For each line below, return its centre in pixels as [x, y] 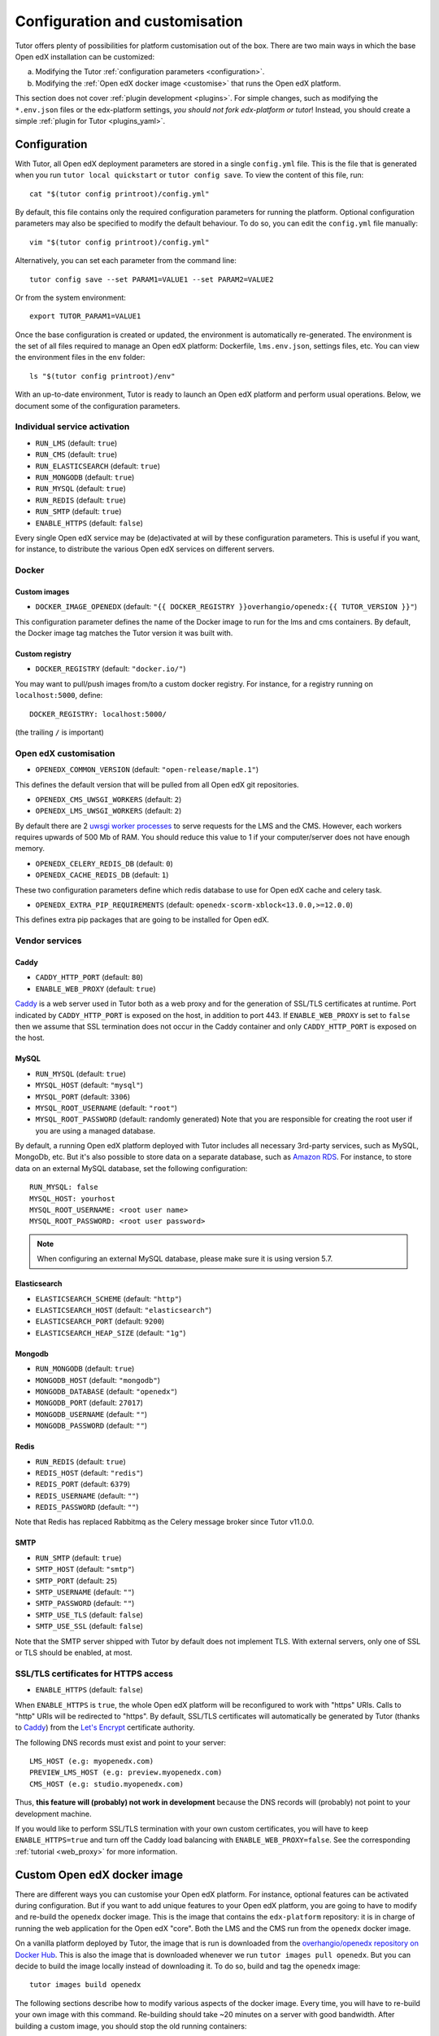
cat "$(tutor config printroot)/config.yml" [120, 194]
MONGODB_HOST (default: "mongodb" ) [98, 1380]
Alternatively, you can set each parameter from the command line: [126, 261]
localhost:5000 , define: [59, 695]
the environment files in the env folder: [80, 358]
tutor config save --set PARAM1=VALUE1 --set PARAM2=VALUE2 [152, 279]
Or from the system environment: [70, 297]
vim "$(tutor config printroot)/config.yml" [120, 242]
